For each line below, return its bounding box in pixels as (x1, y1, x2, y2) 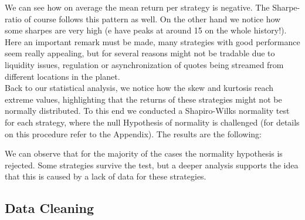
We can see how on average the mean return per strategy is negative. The (5, 1, 270, 13)
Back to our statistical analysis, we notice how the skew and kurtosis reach (5, 82, 274, 94)
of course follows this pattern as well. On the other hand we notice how (24, 12, 281, 25)
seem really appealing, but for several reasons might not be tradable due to (5, 47, 275, 59)
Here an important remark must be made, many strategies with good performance (5, 35, 300, 48)
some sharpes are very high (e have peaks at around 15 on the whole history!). (5, 24, 287, 36)
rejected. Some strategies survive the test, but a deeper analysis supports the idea (5, 158, 299, 171)
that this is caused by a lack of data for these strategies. (5, 170, 206, 182)
